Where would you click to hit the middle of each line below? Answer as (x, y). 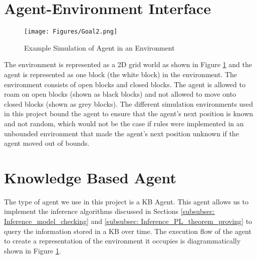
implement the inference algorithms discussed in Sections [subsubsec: (109, 211)
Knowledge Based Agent (90, 177)
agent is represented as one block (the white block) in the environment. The (121, 74)
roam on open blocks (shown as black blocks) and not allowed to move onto (120, 94)
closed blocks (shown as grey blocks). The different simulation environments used (128, 103)
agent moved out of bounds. (47, 143)
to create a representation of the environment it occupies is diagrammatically (122, 241)
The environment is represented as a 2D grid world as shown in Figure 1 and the (128, 64)
